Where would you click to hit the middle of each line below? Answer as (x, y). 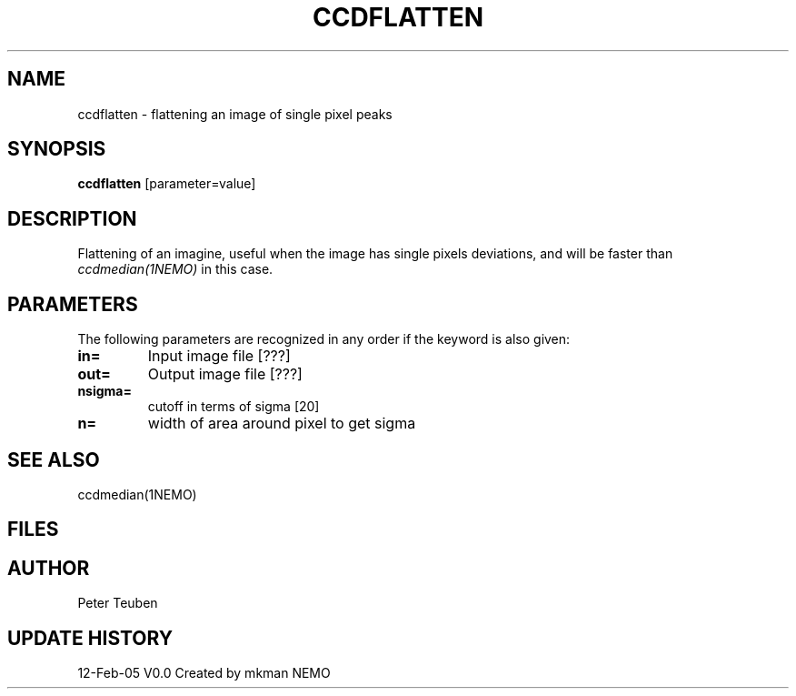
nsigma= (104, 391)
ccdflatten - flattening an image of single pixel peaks (235, 114)
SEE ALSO (54, 459)
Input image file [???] (219, 356)
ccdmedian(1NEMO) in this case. (175, 269)
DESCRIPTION (72, 218)
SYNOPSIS (57, 149)
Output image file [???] (225, 374)
